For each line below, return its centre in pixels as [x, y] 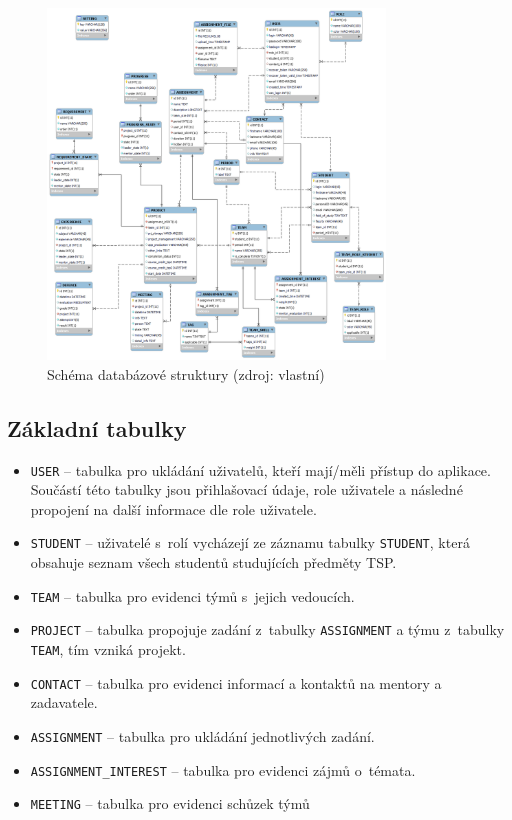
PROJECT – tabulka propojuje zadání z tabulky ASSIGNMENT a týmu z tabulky [267, 629]
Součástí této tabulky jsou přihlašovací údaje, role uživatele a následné [246, 489]
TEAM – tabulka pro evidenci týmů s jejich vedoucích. [192, 595]
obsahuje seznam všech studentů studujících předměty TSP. [213, 562]
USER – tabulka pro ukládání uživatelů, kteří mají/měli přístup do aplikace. [260, 469]
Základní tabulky [97, 427]
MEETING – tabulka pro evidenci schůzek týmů [170, 803]
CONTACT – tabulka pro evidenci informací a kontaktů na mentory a [236, 682]
